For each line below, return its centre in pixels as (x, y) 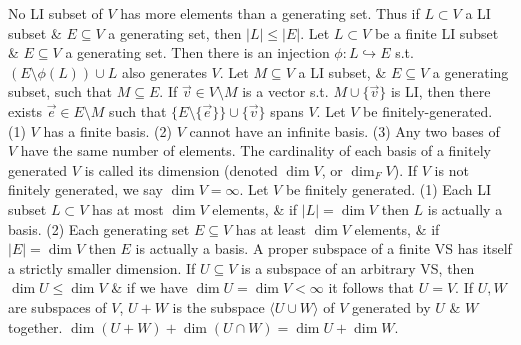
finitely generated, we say (85, 189)
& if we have (149, 287)
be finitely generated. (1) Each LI (388, 189)
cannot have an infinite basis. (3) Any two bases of (344, 130)
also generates (164, 71)
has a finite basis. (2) (107, 130)
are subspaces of (57, 306)
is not (451, 169)
